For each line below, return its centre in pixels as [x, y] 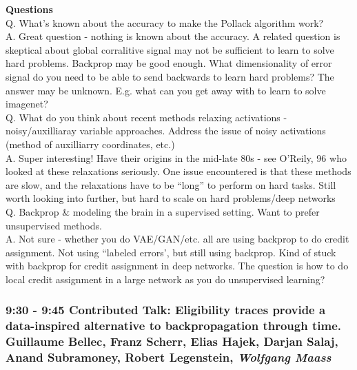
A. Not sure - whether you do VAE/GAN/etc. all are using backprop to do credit [177, 239]
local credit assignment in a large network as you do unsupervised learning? [165, 279]
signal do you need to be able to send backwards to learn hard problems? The [170, 76]
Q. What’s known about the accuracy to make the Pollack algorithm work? [165, 22]
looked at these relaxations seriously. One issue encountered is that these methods [178, 171]
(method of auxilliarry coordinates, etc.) [90, 144]
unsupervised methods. [54, 225]
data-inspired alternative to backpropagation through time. [173, 326]
